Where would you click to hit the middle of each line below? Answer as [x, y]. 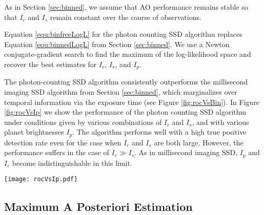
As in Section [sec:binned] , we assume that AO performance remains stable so [126, 7]
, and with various [220, 122]
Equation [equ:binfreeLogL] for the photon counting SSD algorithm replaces [123, 34]
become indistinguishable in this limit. [72, 163]
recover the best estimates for [50, 64]
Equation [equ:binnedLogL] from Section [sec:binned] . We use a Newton [117, 44]
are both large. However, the [199, 142]
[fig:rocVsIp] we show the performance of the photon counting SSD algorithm [125, 112]
